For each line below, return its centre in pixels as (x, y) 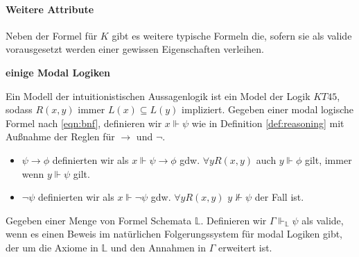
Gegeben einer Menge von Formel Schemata (99, 220)
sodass (19, 109)
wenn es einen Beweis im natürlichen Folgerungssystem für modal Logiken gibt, (174, 234)
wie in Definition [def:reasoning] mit (268, 123)
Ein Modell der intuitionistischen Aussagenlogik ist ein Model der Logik (158, 96)
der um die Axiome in (52, 247)
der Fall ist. (279, 197)
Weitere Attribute (50, 9)
